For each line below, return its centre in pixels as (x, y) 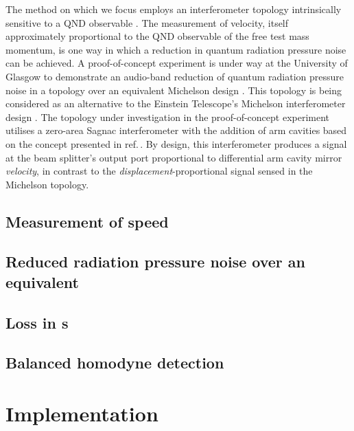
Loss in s (37, 322)
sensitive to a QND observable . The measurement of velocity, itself (147, 22)
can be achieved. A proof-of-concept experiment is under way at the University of (177, 63)
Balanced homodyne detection (115, 363)
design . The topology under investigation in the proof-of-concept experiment (168, 117)
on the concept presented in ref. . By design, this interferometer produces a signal (176, 143)
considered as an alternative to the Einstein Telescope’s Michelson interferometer (176, 103)
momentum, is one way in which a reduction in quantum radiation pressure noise (176, 49)
